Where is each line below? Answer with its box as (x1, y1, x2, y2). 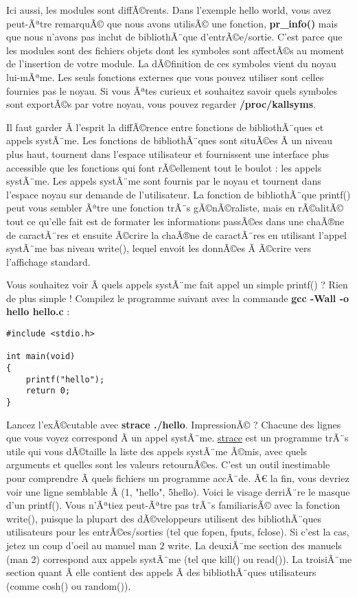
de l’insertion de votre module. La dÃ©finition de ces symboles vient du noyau (6, 56, 336, 71)
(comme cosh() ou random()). (6, 578, 131, 593)
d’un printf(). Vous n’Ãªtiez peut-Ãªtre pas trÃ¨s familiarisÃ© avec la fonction (6, 498, 341, 512)
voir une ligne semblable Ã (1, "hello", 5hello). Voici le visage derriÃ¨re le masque (6, 484, 350, 498)
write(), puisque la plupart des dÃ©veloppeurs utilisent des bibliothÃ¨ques (6, 511, 321, 525)
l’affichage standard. (6, 254, 91, 268)
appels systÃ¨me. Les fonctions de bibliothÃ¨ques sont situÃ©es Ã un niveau (6, 133, 333, 148)
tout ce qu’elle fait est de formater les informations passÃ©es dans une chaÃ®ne (6, 214, 345, 228)
